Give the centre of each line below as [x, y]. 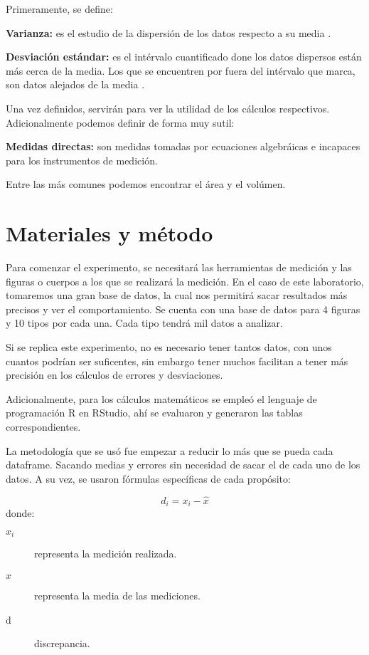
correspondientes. [43, 426]
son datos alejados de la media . [75, 84]
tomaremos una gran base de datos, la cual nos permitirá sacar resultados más [177, 295]
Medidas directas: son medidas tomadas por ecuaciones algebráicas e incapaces [183, 146]
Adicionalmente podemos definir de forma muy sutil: [120, 122]
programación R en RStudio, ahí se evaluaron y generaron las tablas [154, 413]
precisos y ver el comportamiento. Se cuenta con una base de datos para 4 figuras [183, 309]
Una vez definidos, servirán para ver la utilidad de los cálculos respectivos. [168, 108]
